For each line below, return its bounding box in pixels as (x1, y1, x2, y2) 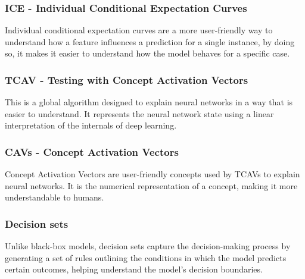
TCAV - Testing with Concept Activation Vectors (5, 72, 248, 87)
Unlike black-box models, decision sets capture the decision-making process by (5, 240, 291, 252)
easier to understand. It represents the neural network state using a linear (5, 107, 274, 120)
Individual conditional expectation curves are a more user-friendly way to (5, 24, 273, 36)
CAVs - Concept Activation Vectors (5, 144, 179, 159)
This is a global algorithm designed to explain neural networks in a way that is (5, 96, 293, 108)
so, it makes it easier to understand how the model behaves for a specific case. (5, 47, 290, 59)
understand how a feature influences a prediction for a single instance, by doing (5, 35, 295, 48)
